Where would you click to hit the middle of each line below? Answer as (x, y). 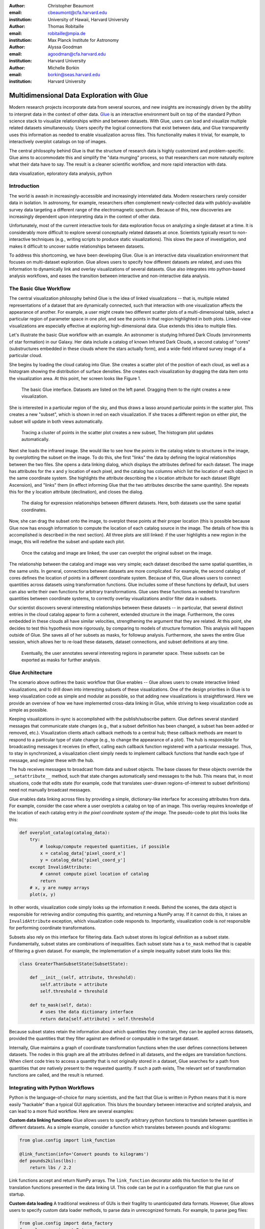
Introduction (24, 186)
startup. (17, 1194)
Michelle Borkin (64, 68)
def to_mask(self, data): (61, 1005)
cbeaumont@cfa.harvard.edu (78, 13)
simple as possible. (28, 710)
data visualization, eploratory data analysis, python (61, 173)
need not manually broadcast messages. (50, 790)
